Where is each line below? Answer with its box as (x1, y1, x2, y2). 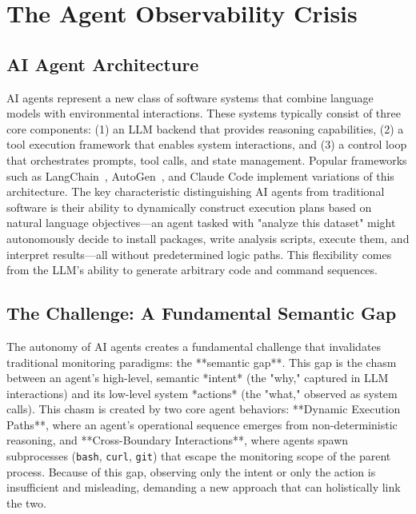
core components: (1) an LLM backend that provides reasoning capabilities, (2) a (6, 120, 404, 137)
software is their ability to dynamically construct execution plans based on (6, 198, 372, 215)
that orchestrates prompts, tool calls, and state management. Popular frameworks (6, 151, 407, 168)
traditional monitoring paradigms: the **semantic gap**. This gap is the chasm (6, 353, 397, 370)
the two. (6, 494, 46, 511)
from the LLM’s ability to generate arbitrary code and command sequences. (6, 261, 378, 278)
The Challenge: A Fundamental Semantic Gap (6, 301, 397, 325)
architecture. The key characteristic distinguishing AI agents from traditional (6, 183, 385, 200)
